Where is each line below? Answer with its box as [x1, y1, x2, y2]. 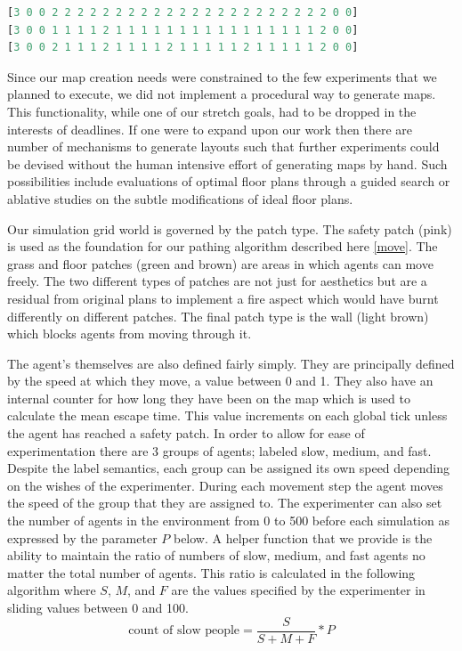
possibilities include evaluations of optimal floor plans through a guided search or [7, 172, 450, 191]
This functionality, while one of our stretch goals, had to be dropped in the [7, 102, 417, 120]
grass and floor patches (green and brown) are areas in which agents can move [7, 254, 434, 273]
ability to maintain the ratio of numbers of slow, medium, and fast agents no [7, 546, 426, 565]
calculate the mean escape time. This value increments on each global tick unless [7, 406, 448, 425]
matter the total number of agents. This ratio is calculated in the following [7, 563, 416, 582]
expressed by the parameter [7, 528, 158, 547]
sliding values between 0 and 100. [7, 598, 189, 616]
